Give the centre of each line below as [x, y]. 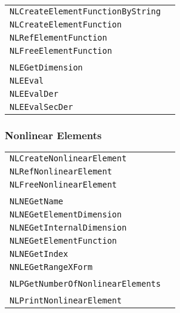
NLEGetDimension [46, 67]
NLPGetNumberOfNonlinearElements [85, 284]
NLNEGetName [37, 202]
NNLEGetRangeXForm [51, 267]
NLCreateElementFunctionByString [85, 11]
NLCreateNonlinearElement [68, 159]
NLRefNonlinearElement [61, 172]
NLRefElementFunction [58, 38]
